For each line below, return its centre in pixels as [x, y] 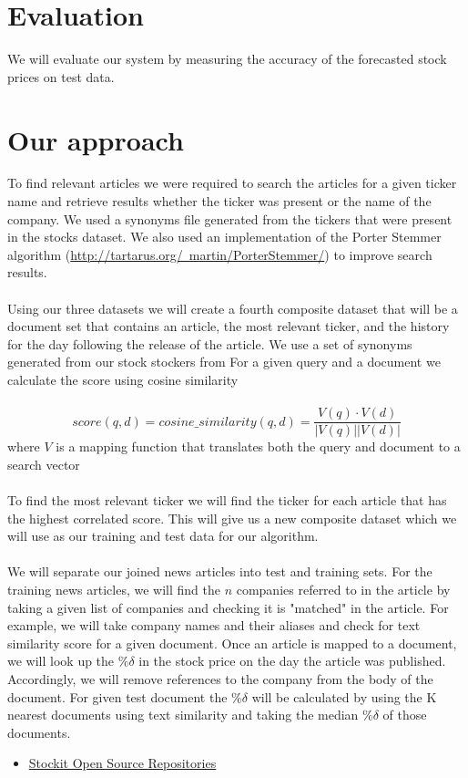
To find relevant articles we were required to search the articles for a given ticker [232, 183]
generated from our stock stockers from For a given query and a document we [224, 362]
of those [405, 715]
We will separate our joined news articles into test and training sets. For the [220, 571]
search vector [44, 464]
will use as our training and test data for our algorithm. [163, 536]
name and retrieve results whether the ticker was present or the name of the [219, 201]
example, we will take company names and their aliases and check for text [214, 625]
